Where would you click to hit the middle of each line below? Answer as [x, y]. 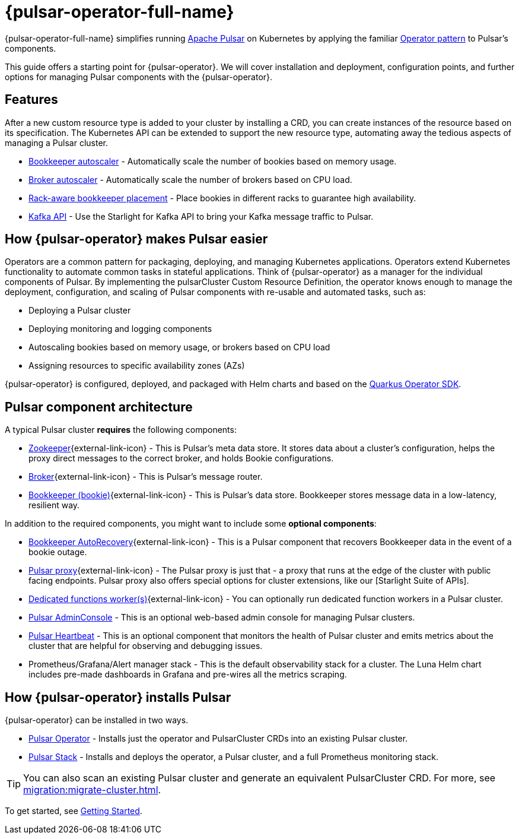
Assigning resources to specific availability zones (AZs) [137, 366]
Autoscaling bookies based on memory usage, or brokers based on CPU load [179, 347]
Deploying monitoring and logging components [120, 329]
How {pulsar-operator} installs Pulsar [118, 697]
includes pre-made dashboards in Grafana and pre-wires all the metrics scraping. [188, 675]
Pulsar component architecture [99, 407]
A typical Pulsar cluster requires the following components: [121, 430]
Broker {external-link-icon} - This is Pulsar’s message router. [146, 477]
